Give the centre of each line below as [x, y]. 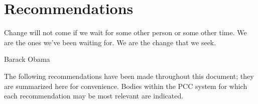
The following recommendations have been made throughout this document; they [129, 76]
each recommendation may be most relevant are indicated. [94, 96]
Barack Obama [27, 59]
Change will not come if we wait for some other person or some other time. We [125, 32]
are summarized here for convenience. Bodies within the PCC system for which [126, 86]
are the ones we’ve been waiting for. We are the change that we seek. [110, 42]
